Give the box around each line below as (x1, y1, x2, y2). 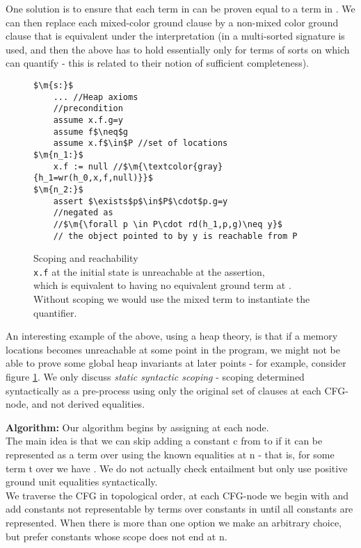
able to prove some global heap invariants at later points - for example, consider (6, 356, 346, 370)
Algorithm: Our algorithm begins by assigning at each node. (6, 420, 269, 434)
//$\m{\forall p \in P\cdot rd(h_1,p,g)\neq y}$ (53, 219, 282, 229)
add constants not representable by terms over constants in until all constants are (6, 501, 353, 516)
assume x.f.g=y (53, 115, 123, 125)
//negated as (53, 208, 113, 218)
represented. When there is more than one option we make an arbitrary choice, (6, 515, 342, 529)
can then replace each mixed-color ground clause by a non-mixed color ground (6, 15, 339, 29)
